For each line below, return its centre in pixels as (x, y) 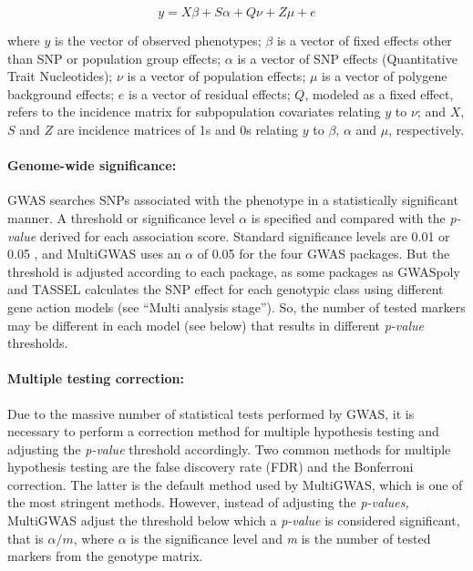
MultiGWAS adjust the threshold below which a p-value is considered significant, (234, 520)
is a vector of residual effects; (210, 93)
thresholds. (38, 343)
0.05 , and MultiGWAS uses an (94, 254)
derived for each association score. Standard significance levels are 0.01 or (245, 235)
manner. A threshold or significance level (121, 217)
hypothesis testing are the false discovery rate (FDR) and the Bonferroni (211, 467)
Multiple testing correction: (96, 378)
